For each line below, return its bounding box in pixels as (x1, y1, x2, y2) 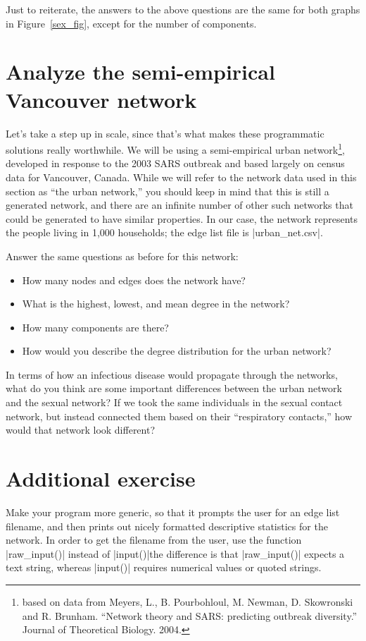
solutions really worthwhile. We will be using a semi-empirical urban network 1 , (6, 140, 345, 157)
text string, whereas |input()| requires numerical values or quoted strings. (6, 560, 322, 575)
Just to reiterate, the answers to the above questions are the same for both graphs (6, 2, 360, 16)
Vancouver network (6, 85, 197, 114)
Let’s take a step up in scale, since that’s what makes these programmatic (6, 126, 324, 140)
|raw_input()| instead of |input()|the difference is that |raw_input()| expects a (6, 546, 345, 561)
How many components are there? (22, 319, 169, 334)
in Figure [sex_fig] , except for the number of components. (6, 16, 257, 30)
